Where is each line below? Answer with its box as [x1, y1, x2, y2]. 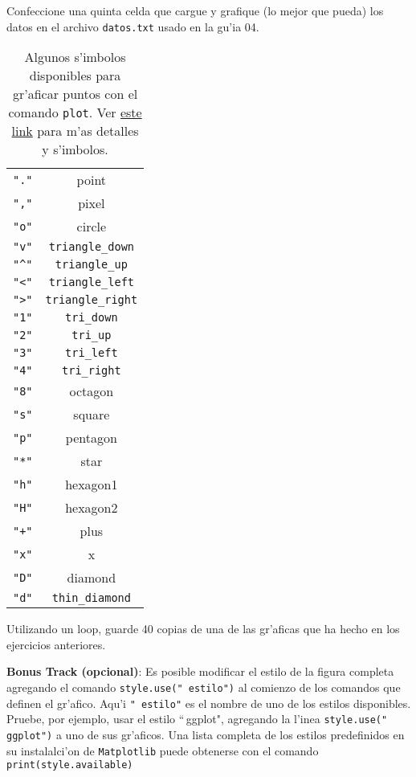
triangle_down [48, 240, 135, 254]
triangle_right [45, 293, 138, 307]
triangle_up [55, 258, 128, 272]
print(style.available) [6, 759, 133, 771]
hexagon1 [65, 475, 118, 494]
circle [76, 217, 107, 236]
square [73, 405, 110, 424]
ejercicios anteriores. [6, 636, 106, 652]
